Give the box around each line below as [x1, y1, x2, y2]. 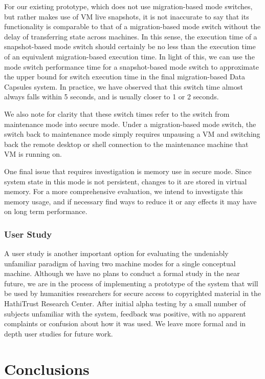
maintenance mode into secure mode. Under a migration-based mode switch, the [4, 118, 256, 129]
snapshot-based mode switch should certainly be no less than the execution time [4, 41, 256, 52]
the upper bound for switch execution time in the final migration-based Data [4, 71, 246, 82]
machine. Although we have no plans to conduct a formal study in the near [4, 268, 240, 279]
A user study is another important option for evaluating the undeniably [4, 248, 229, 259]
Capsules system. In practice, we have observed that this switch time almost [4, 81, 243, 92]
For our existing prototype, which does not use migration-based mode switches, [4, 1, 253, 11]
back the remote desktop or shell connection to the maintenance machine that [4, 138, 249, 149]
